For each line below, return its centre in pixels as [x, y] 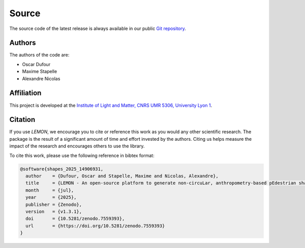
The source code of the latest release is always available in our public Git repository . [98, 28]
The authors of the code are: [39, 55]
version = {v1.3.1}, [54, 211]
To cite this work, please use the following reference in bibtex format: [82, 156]
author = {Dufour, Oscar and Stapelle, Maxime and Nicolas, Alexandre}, [122, 176]
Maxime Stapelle [40, 72]
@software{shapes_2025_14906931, [62, 169]
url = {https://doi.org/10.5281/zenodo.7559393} [95, 226]
